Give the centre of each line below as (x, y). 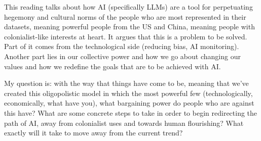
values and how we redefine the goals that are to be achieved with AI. (113, 66)
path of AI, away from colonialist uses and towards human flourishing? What (124, 123)
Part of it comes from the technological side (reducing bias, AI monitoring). (122, 46)
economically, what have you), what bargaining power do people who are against (129, 103)
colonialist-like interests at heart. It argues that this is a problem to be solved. (126, 36)
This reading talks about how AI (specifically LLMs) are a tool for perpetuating (128, 7)
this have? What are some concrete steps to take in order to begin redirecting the (131, 112)
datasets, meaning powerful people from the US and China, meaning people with (129, 27)
